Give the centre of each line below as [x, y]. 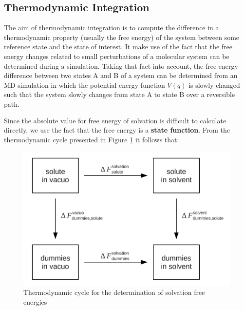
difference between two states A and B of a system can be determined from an [121, 75]
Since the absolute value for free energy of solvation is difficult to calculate [115, 120]
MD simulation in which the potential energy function [84, 85]
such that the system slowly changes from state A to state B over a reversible [120, 94]
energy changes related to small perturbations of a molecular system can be [117, 56]
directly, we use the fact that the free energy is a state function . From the [117, 130]
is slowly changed [214, 85]
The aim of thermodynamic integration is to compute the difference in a [112, 28]
